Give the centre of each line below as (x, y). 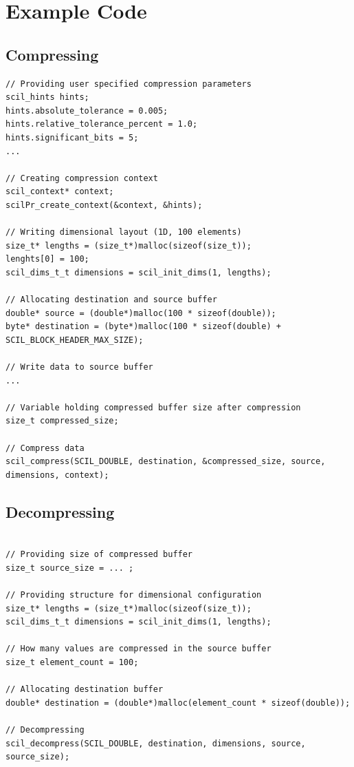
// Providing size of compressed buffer (99, 555)
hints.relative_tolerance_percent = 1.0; (102, 124)
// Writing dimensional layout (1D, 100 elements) (124, 232)
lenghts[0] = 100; (47, 259)
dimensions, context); (57, 475)
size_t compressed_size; (62, 421)
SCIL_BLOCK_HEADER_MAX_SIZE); (75, 340)
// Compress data (45, 448)
